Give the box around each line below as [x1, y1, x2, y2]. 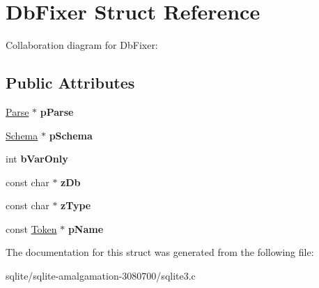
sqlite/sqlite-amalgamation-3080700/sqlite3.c [6, 268, 196, 283]
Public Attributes [6, 72, 135, 93]
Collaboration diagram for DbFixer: [6, 38, 158, 52]
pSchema [49, 128, 93, 142]
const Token [6, 221, 57, 236]
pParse [40, 104, 74, 119]
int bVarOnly [6, 151, 68, 166]
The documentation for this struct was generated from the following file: [6, 245, 314, 259]
